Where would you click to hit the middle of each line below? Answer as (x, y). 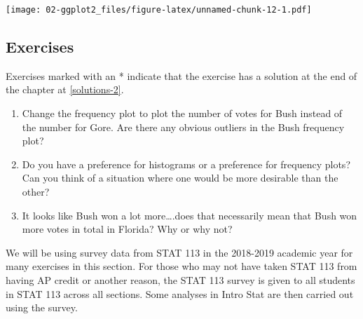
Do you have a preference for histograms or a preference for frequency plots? (186, 164)
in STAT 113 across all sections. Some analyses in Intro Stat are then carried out (180, 293)
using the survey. (42, 307)
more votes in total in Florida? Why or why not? (127, 229)
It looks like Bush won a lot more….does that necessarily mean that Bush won (190, 215)
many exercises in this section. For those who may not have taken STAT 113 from (181, 266)
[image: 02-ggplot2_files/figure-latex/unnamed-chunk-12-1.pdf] (159, 10)
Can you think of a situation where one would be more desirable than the (180, 178)
